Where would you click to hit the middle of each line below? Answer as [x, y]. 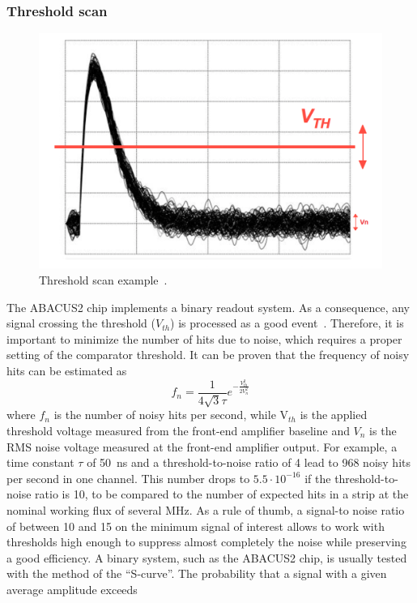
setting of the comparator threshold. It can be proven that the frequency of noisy [208, 355]
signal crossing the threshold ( [81, 323]
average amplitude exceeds [72, 589]
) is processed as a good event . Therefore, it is [287, 323]
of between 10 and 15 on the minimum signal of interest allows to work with [196, 526]
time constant [40, 462]
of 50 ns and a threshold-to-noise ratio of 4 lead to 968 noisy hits [249, 462]
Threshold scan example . [103, 280]
